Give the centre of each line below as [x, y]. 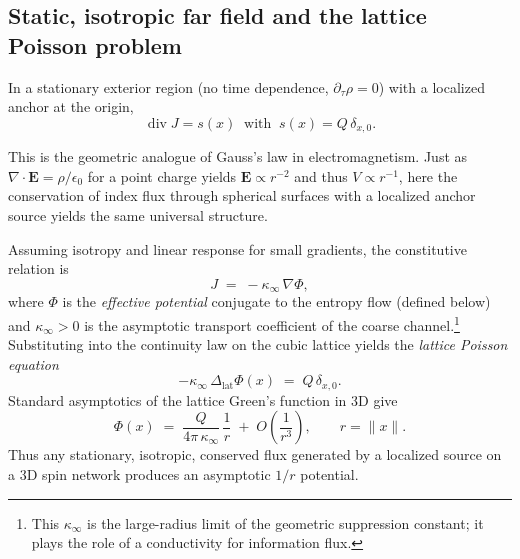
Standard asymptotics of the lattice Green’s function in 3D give [203, 399]
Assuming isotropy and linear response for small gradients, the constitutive [237, 248]
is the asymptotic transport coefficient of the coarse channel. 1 [272, 323]
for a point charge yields [162, 175]
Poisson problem [95, 44]
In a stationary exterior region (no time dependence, [168, 86]
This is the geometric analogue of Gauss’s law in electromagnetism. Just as [238, 156]
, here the [428, 175]
